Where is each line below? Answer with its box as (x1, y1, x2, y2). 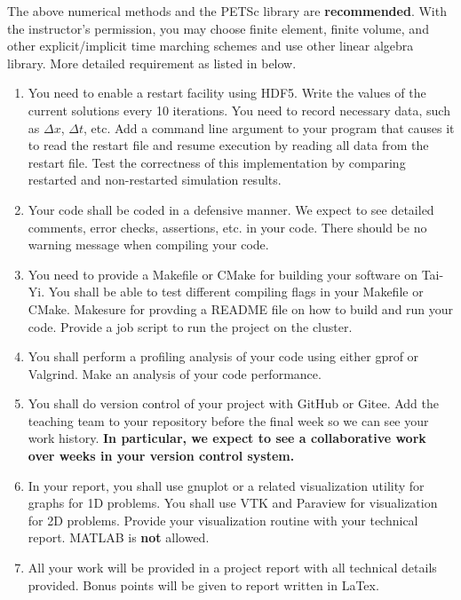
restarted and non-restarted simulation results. (28, 170, 282, 189)
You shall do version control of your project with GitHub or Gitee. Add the (28, 394, 439, 413)
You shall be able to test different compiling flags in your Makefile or (48, 282, 424, 301)
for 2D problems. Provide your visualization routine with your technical (28, 510, 418, 529)
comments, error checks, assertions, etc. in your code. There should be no (28, 217, 427, 236)
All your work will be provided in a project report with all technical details (28, 558, 437, 577)
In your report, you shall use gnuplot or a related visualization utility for (28, 476, 425, 494)
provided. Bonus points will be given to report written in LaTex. (28, 575, 379, 594)
